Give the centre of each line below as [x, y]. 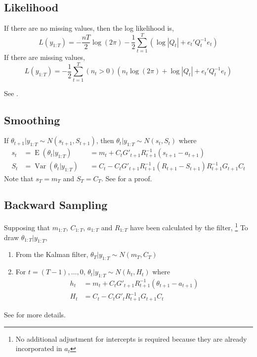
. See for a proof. [127, 178]
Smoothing [32, 120]
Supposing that [27, 227]
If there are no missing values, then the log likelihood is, [89, 28]
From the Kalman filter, [52, 254]
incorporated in [39, 348]
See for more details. [35, 314]
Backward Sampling [56, 205]
